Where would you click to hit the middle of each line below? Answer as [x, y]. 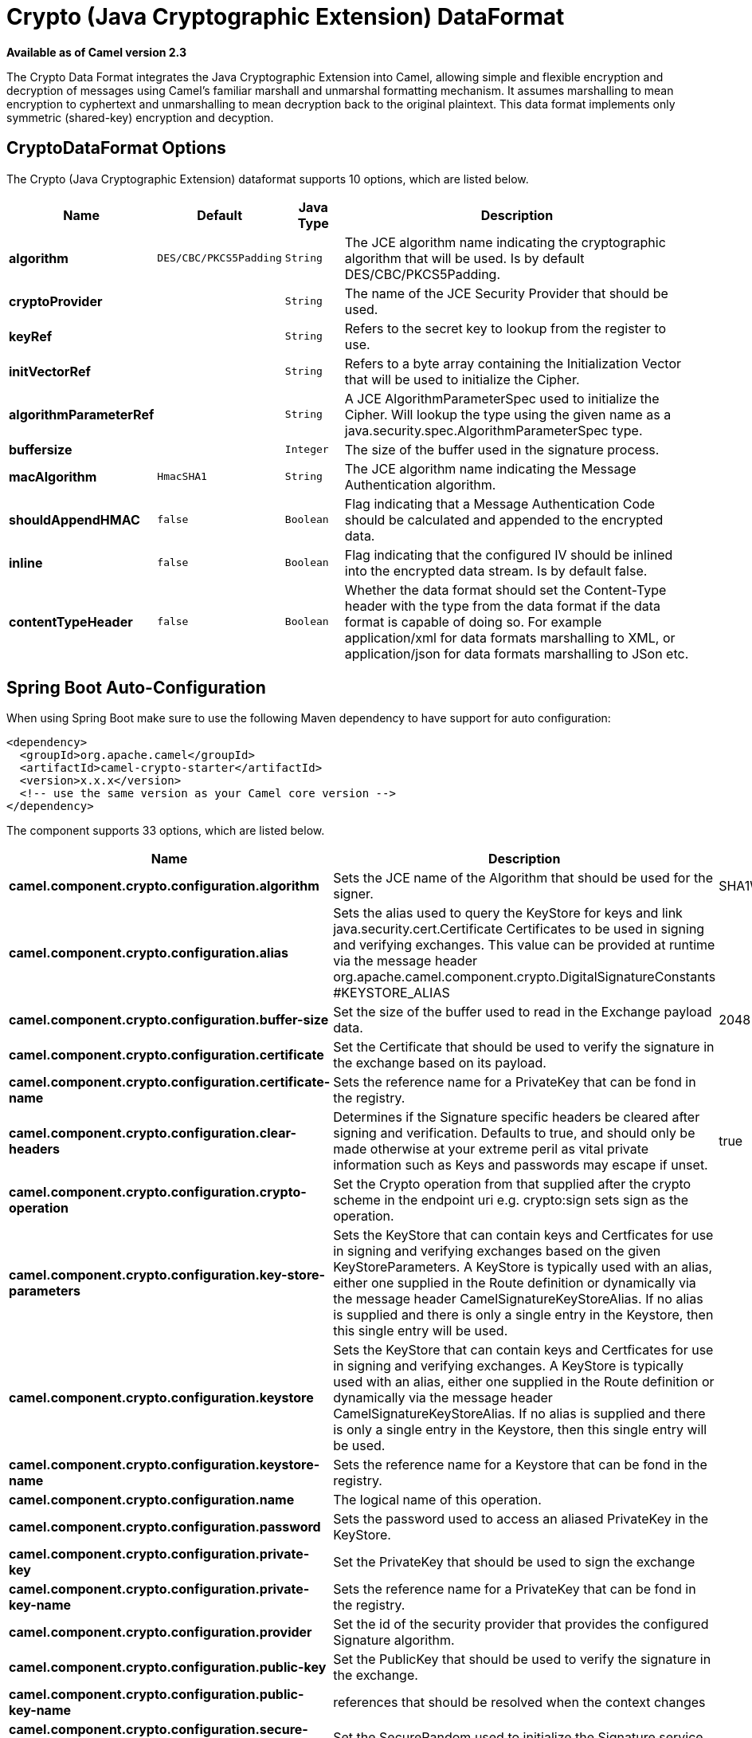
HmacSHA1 [182, 477]
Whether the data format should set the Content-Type [505, 590]
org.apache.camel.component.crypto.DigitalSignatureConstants [525, 977]
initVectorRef [50, 371]
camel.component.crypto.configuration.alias [149, 953]
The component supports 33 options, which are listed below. [166, 831]
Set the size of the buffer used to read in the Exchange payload [523, 1012]
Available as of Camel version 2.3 [96, 52]
